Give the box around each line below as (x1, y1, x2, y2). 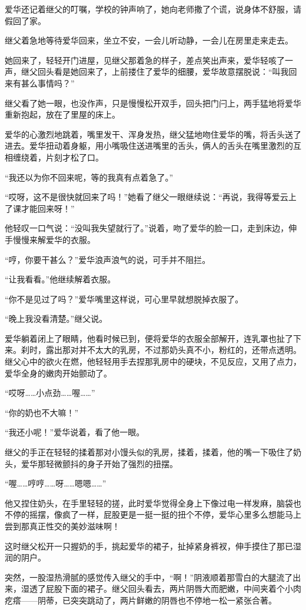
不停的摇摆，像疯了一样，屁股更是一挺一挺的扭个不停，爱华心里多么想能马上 (5, 508, 301, 521)
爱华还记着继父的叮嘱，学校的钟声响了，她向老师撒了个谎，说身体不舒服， (5, 3, 293, 15)
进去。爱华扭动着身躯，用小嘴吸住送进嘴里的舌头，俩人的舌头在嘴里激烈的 (5, 139, 293, 152)
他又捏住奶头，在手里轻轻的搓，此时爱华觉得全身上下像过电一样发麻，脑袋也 (5, 496, 301, 509)
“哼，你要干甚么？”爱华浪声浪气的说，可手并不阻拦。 (5, 253, 211, 265)
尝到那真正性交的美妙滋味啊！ (5, 520, 120, 532)
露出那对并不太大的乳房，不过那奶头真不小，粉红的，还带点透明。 (45, 344, 301, 356)
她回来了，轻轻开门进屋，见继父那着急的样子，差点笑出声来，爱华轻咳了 (5, 54, 285, 66)
